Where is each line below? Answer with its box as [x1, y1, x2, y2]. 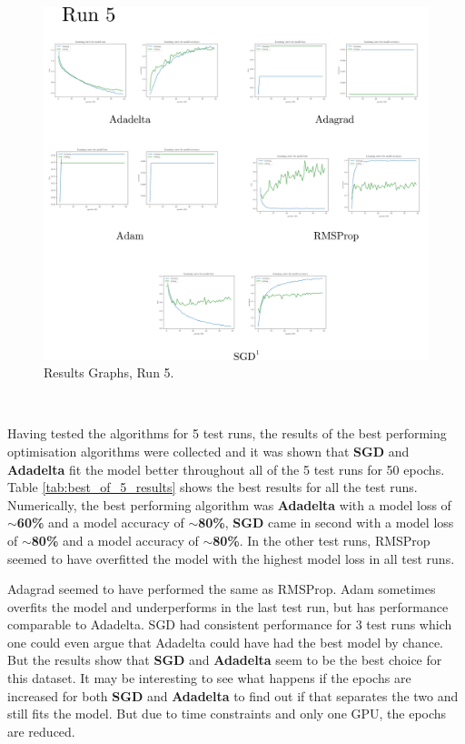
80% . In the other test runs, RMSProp [213, 530, 430, 549]
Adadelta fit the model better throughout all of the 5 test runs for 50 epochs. [7, 459, 445, 478]
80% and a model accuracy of [31, 530, 199, 549]
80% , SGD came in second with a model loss [198, 513, 454, 532]
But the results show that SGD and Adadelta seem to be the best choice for [7, 650, 442, 669]
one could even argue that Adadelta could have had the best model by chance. [7, 632, 443, 651]
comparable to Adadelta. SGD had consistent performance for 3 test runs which [7, 615, 452, 634]
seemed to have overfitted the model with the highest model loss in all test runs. [7, 548, 455, 568]
